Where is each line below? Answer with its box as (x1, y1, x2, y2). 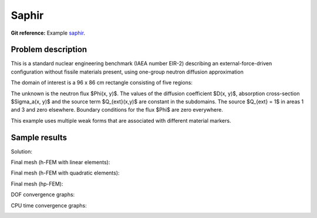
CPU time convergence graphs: (11, 202, 87, 209)
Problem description (11, 45, 87, 55)
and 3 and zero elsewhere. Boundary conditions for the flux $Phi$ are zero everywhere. (11, 106, 223, 113)
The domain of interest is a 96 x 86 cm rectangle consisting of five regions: (11, 79, 193, 86)
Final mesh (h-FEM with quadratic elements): (11, 169, 120, 176)
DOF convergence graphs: (11, 191, 75, 198)
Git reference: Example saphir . (11, 29, 85, 36)
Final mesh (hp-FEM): (11, 180, 64, 187)
